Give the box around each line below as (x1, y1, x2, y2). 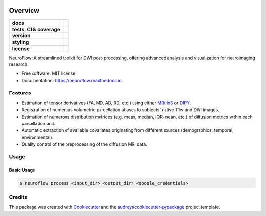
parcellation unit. (21, 121, 56, 126)
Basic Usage (9, 167, 35, 173)
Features (9, 90, 31, 96)
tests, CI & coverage (12, 26, 60, 32)
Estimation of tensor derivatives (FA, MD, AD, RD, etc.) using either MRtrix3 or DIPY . (21, 100, 191, 106)
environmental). (21, 134, 54, 140)
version (12, 32, 31, 39)
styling (12, 38, 29, 45)
